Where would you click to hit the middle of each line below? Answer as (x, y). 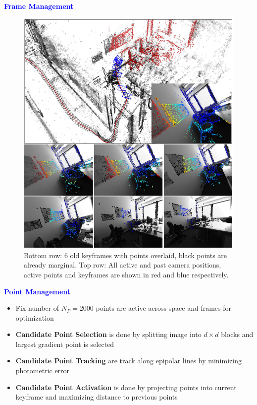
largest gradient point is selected (65, 344)
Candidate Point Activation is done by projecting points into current (126, 387)
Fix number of (37, 308)
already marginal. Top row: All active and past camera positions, (123, 265)
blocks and (237, 334)
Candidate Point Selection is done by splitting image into (108, 334)
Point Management (37, 291)
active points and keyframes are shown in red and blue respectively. (126, 274)
